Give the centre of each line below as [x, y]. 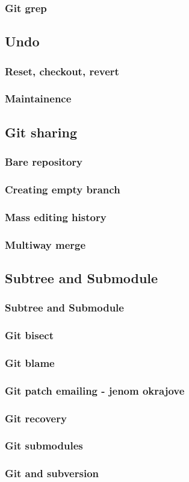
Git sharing [41, 132]
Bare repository [44, 162]
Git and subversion [52, 473]
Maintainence [38, 99]
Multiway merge [45, 244]
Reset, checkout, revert [62, 71]
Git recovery [36, 418]
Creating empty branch [63, 189]
